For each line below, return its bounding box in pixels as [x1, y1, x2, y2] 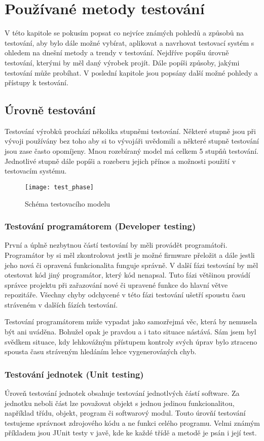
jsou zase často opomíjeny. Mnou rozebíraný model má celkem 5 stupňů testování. [5, 146, 258, 156]
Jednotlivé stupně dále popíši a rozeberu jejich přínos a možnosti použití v [5, 155, 236, 166]
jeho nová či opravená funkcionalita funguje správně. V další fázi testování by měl [5, 259, 258, 270]
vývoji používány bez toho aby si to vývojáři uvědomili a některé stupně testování [5, 135, 259, 146]
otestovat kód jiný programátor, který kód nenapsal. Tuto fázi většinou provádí [5, 269, 250, 280]
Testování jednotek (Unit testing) [5, 367, 144, 380]
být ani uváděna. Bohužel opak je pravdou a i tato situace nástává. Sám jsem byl [5, 326, 256, 337]
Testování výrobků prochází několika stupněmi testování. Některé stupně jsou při [5, 125, 256, 136]
